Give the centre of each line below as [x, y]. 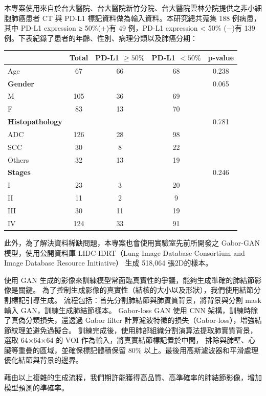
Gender [21, 83]
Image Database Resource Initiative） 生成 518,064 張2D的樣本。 [108, 263]
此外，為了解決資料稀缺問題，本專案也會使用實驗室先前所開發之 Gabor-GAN [132, 242]
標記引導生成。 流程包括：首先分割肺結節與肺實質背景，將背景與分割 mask [136, 300]
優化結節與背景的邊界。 [43, 360]
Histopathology [35, 122]
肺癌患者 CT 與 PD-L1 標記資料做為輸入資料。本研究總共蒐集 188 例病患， [136, 18]
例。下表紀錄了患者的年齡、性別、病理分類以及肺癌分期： [101, 38]
